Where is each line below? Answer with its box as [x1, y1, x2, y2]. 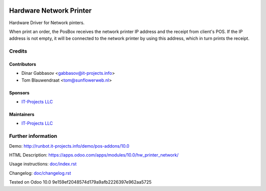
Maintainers [9, 111, 34, 118]
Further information [9, 133, 58, 140]
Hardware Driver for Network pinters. [9, 20, 85, 26]
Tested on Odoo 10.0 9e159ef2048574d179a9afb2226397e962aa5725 [9, 179, 152, 185]
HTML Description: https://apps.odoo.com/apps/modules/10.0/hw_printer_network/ [9, 152, 179, 158]
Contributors [9, 61, 36, 67]
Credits [9, 48, 27, 55]
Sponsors [9, 90, 30, 95]
